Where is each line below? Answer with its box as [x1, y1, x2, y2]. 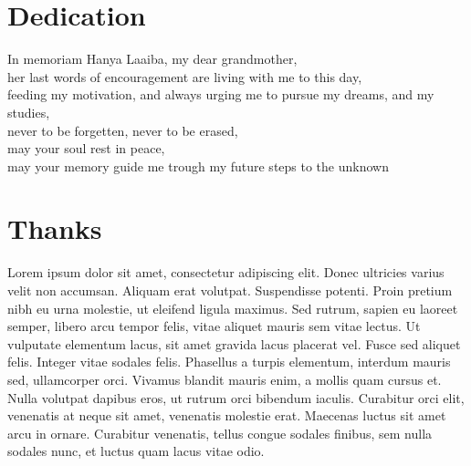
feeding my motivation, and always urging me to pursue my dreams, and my [7, 85, 434, 104]
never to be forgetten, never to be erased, [7, 120, 238, 140]
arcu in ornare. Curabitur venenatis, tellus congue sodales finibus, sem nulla [7, 423, 433, 442]
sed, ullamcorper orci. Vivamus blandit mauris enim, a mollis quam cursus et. [7, 369, 442, 388]
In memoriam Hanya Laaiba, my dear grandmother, [7, 49, 298, 68]
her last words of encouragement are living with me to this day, [7, 67, 362, 86]
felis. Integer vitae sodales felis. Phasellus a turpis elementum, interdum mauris [7, 352, 451, 371]
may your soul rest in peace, [7, 139, 165, 158]
